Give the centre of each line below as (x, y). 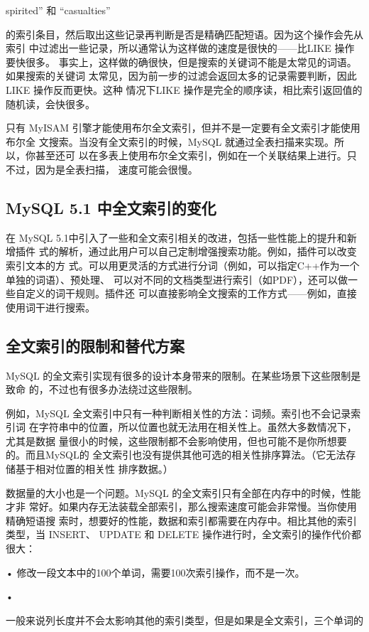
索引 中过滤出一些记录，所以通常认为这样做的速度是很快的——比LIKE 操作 (180, 48)
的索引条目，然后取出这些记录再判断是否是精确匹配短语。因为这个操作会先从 (184, 34)
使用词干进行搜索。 (50, 307)
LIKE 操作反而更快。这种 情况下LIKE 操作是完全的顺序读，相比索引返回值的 (184, 89)
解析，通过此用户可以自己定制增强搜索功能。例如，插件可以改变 (208, 251)
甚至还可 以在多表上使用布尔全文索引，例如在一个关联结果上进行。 (191, 155)
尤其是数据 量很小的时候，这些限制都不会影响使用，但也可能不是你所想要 (176, 440)
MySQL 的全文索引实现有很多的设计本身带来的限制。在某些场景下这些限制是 (183, 375)
